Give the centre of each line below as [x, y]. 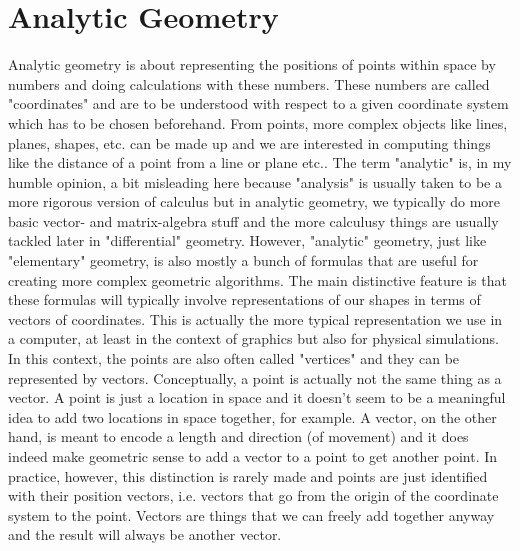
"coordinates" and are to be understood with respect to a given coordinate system [258, 103]
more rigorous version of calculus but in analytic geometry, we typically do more [254, 201]
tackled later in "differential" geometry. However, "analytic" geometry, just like [247, 240]
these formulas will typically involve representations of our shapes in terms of [244, 299]
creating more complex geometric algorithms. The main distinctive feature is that [257, 279]
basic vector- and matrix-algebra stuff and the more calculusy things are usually [253, 220]
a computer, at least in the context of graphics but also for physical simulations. [253, 338]
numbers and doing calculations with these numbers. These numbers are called [249, 83]
